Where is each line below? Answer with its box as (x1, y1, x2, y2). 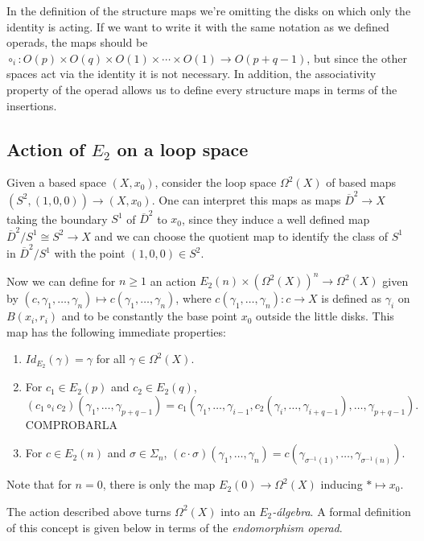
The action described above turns (6, 502, 171, 519)
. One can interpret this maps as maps (151, 191, 341, 208)
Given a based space (6, 174, 106, 191)
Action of (6, 136, 85, 161)
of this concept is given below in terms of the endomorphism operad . (6, 518, 343, 535)
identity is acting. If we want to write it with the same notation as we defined (6, 18, 389, 35)
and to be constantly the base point (61, 308, 238, 324)
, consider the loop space (154, 174, 277, 191)
